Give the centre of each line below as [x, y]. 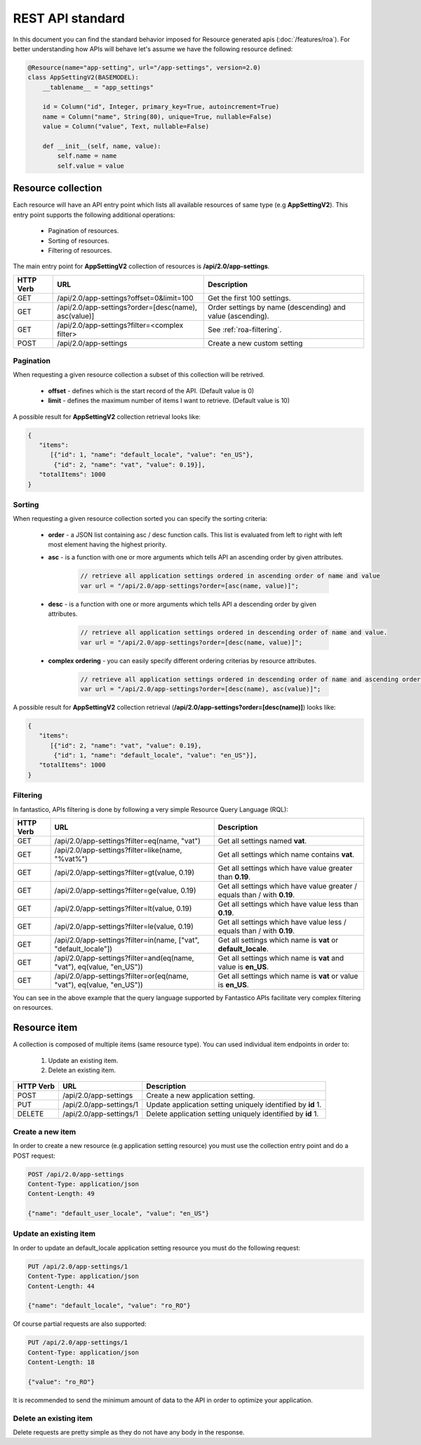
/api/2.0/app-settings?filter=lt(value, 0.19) [123, 908]
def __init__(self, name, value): [102, 146]
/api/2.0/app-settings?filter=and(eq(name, [124, 958]
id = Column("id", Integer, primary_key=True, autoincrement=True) [161, 107]
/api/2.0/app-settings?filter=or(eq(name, [121, 976]
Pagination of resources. [83, 231]
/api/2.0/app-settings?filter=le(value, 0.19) [124, 926]
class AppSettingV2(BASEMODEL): [83, 78]
